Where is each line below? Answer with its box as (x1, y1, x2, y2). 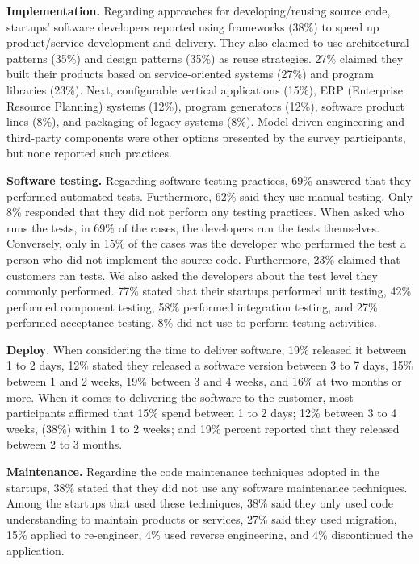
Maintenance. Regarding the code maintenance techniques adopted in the (6, 463, 379, 480)
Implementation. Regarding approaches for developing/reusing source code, (6, 2, 391, 19)
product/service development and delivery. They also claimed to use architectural (6, 34, 409, 51)
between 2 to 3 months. (6, 436, 123, 453)
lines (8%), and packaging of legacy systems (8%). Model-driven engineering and (6, 113, 405, 130)
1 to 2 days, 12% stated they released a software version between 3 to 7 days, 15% (6, 357, 413, 374)
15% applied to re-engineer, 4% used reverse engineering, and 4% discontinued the (6, 526, 413, 543)
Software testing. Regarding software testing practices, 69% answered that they (6, 171, 412, 188)
